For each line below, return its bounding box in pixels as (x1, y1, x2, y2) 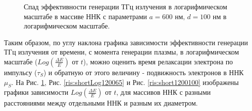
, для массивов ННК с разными (116, 87, 211, 97)
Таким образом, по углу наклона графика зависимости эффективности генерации (4, 37, 248, 47)
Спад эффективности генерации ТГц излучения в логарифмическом (24, 1, 227, 11)
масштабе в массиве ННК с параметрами (24, 11, 147, 21)
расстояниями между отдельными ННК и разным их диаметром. (4, 98, 198, 108)
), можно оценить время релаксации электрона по (83, 56, 233, 66)
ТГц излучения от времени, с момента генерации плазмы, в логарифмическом (4, 47, 239, 57)
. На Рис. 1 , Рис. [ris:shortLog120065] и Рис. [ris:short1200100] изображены (11, 77, 239, 87)
